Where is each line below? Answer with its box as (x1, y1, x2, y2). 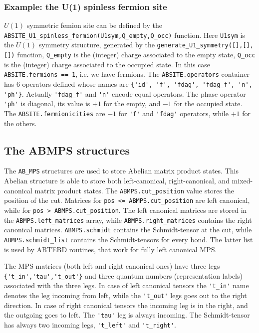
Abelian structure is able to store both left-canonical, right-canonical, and (4, 175, 230, 186)
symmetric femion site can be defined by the (26, 20, 162, 30)
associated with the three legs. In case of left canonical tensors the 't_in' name (4, 280, 249, 291)
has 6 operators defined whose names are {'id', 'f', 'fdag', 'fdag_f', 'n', (4, 79, 253, 89)
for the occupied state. (174, 98, 243, 109)
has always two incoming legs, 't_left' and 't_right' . (4, 320, 176, 330)
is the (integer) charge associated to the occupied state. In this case (4, 59, 211, 69)
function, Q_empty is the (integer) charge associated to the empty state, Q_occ (17, 49, 256, 60)
